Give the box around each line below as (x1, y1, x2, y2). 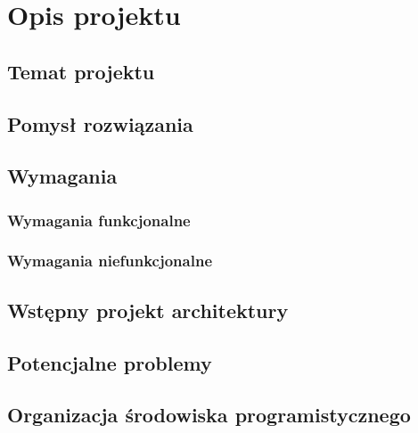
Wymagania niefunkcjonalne (7, 249, 213, 272)
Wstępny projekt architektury (7, 296, 289, 323)
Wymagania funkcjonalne (7, 208, 191, 231)
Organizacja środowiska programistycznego (7, 401, 411, 429)
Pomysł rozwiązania (7, 110, 193, 137)
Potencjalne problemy (7, 348, 212, 376)
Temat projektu (7, 57, 155, 85)
